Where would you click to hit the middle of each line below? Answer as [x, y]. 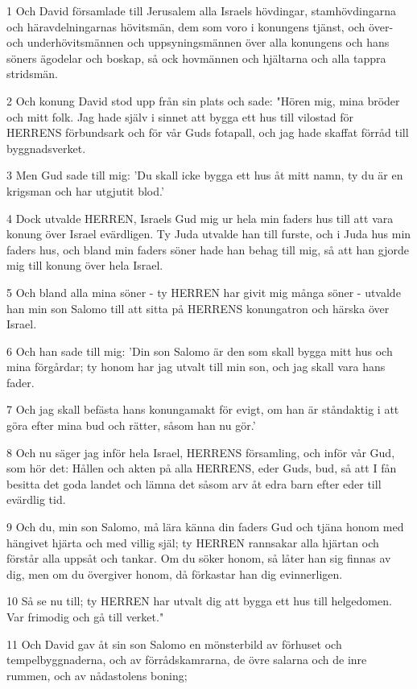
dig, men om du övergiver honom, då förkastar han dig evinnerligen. [175, 573]
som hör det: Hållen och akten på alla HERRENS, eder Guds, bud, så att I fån [202, 468]
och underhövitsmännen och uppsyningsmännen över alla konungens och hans [198, 42]
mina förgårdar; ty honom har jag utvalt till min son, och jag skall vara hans [196, 367]
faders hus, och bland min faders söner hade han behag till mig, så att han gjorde [208, 249]
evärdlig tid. [36, 499]
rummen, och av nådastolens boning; [97, 675]
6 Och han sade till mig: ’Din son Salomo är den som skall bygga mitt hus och [200, 351]
